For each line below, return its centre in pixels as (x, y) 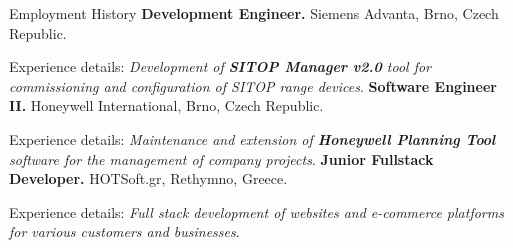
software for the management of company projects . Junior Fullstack (221, 158)
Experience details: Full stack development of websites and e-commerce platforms (256, 211)
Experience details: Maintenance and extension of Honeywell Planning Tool (252, 138)
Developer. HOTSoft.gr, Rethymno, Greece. (148, 178)
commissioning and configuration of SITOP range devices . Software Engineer (253, 85)
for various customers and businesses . (124, 231)
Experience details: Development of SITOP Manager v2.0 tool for (220, 66)
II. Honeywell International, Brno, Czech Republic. (166, 105)
